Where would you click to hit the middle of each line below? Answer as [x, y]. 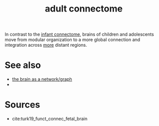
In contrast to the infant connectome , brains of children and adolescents [79, 34]
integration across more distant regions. [46, 45]
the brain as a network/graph [42, 79]
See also [23, 65]
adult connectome [84, 9]
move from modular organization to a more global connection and [72, 40]
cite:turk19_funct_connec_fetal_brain [50, 119]
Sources [23, 105]
